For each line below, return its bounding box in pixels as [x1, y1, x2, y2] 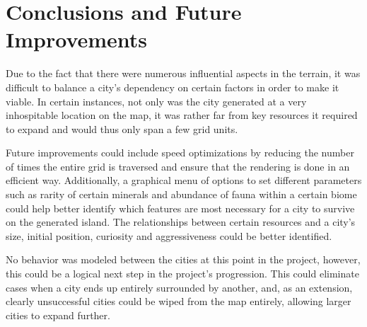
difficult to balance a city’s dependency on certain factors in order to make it [6, 79, 339, 94]
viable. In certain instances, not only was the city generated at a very [6, 93, 307, 108]
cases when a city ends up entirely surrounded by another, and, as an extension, [6, 280, 353, 294]
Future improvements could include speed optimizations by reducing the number [6, 145, 354, 160]
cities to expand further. [6, 307, 110, 322]
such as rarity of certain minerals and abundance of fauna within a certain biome [6, 187, 357, 202]
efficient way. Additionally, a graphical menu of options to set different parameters [6, 173, 362, 188]
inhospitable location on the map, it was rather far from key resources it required [6, 108, 358, 122]
